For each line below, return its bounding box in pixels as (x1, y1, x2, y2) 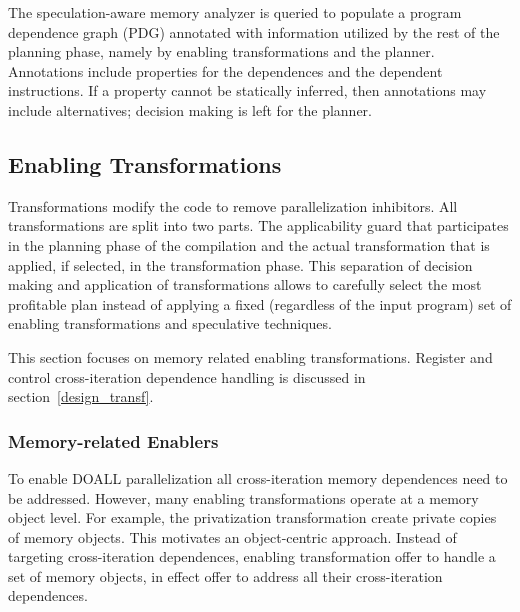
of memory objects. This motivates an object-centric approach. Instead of (8, 526, 457, 547)
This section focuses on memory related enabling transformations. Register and (8, 346, 493, 367)
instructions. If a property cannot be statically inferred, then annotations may (8, 80, 487, 101)
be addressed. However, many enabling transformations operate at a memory (8, 487, 479, 508)
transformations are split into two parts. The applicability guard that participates (8, 215, 509, 236)
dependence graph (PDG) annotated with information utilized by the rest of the (8, 21, 500, 42)
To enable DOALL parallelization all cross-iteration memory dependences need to (8, 467, 508, 488)
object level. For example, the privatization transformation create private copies (8, 507, 497, 528)
